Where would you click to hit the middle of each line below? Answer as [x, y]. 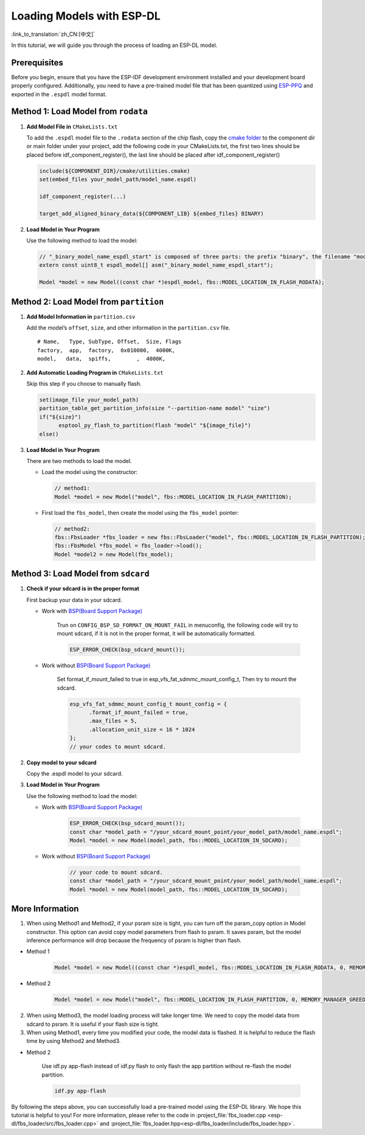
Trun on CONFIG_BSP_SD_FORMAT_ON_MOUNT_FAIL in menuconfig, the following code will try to [177, 625]
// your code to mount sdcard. [116, 872]
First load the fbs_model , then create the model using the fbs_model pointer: [140, 512]
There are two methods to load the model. [79, 461]
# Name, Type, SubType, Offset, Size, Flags [109, 342]
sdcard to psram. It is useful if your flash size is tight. [93, 1024]
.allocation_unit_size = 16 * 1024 [142, 729]
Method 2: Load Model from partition [88, 302]
